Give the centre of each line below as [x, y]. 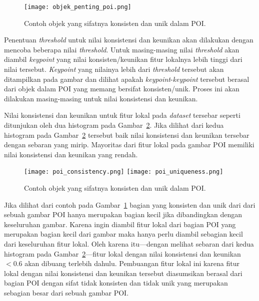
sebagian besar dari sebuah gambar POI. [66, 292]
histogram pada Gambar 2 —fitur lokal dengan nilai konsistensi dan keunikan [122, 253]
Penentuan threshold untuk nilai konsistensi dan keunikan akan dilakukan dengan [129, 40]
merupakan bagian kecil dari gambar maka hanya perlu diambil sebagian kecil [123, 234]
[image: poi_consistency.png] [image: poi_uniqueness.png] [124, 172]
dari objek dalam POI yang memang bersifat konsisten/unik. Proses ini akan [122, 89]
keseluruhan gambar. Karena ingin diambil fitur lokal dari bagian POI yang [120, 224]
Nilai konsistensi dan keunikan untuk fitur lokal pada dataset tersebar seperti [122, 115]
